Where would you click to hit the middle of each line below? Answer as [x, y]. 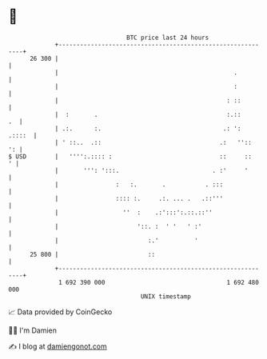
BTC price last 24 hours [168, 38]
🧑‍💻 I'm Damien [33, 330]
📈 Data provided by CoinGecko [60, 312]
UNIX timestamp [166, 296]
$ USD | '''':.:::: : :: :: [130, 156]
